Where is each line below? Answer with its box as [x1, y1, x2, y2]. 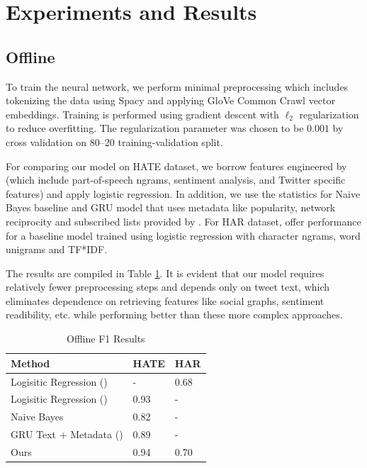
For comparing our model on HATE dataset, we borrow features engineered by [6, 158, 347, 173]
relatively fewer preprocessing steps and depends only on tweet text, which [6, 279, 330, 294]
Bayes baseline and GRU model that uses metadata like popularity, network [6, 200, 336, 215]
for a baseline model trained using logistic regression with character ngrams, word [6, 228, 361, 243]
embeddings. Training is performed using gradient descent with [6, 106, 279, 121]
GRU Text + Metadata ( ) [11, 427, 123, 442]
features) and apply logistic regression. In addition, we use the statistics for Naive [6, 186, 361, 201]
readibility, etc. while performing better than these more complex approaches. [6, 307, 343, 322]
